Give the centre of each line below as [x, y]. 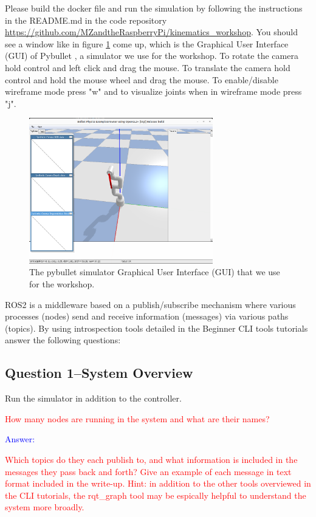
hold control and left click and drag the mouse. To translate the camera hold [148, 67]
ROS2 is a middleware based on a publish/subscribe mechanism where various [150, 304]
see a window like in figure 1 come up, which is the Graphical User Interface [147, 43]
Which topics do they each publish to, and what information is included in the [151, 459]
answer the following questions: [63, 340]
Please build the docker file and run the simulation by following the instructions [154, 8]
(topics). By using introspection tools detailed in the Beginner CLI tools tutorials [156, 328]
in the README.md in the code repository [86, 20]
